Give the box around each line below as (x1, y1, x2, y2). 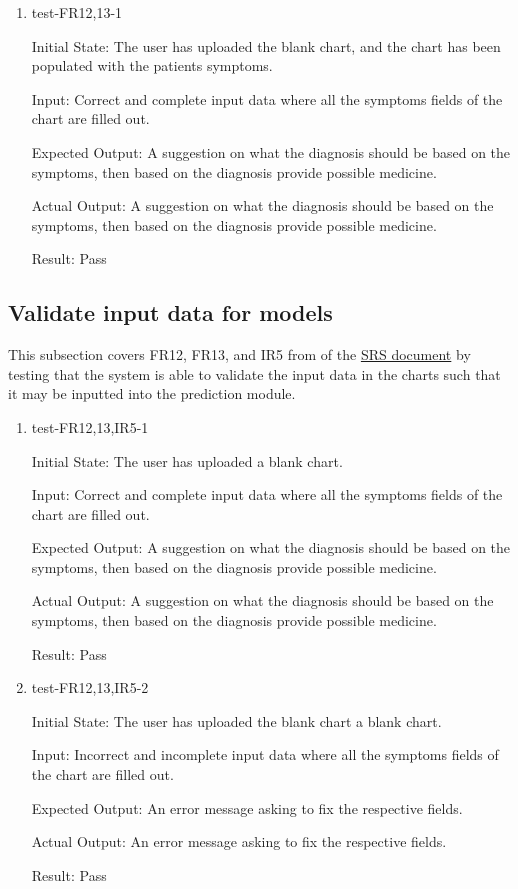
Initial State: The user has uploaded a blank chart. (31, 450, 343, 471)
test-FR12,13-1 (31, 2, 123, 22)
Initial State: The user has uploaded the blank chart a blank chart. (31, 710, 442, 731)
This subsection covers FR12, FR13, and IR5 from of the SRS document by (8, 344, 471, 365)
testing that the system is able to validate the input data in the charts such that (8, 363, 501, 384)
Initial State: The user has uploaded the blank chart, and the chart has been (31, 35, 501, 56)
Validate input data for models (8, 297, 333, 328)
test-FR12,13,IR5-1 (31, 416, 149, 437)
